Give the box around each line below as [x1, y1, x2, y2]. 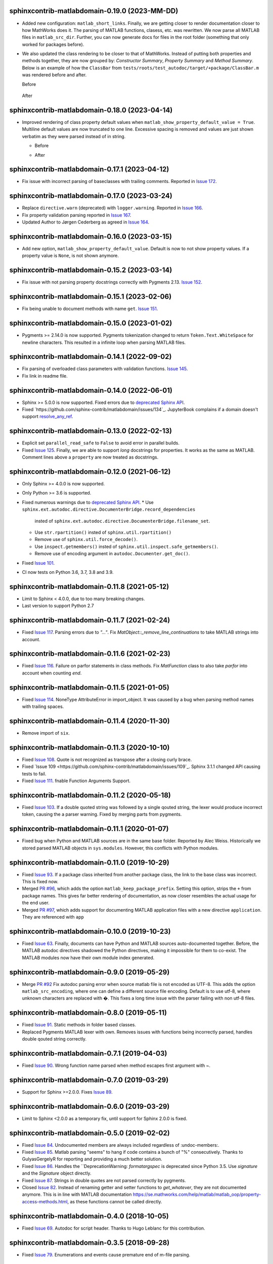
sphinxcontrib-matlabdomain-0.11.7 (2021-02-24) [9, 616, 170, 624]
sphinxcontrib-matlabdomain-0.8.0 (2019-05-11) [9, 1009, 167, 1017]
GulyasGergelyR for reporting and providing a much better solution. [22, 1156, 162, 1162]
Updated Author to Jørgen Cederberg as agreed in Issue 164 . [22, 219, 150, 225]
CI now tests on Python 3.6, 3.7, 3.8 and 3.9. [22, 569, 114, 575]
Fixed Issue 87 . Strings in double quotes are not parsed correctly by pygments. [22, 1177, 187, 1183]
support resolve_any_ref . [22, 414, 73, 420]
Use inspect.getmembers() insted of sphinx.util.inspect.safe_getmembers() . [34, 544, 218, 550]
